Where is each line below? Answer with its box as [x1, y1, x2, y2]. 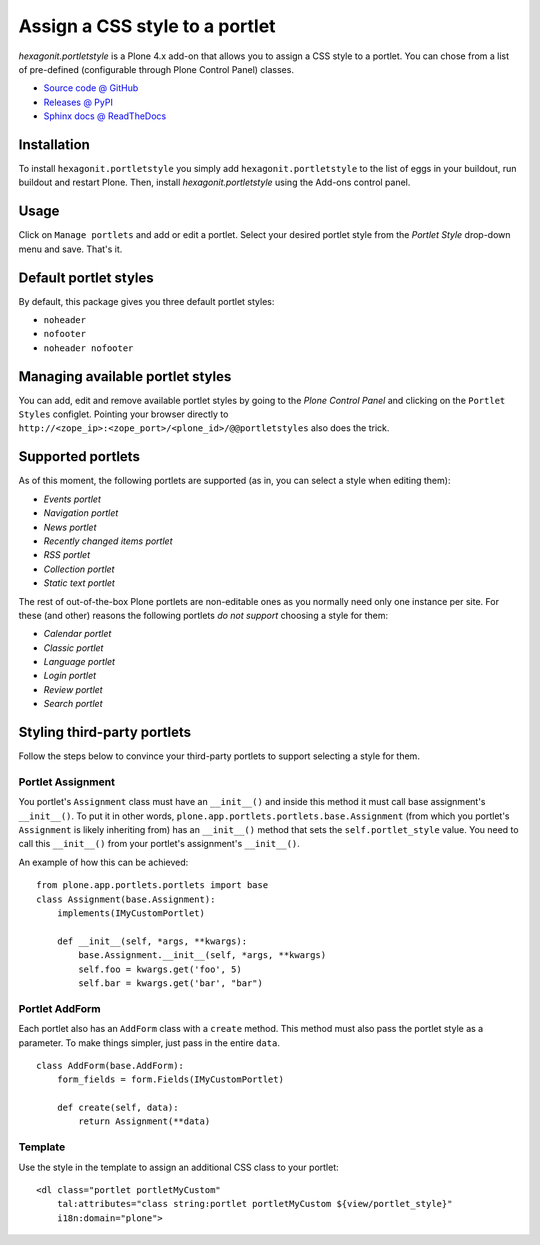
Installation [18, 136, 90, 153]
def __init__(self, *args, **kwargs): [56, 935, 248, 947]
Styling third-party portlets [18, 724, 192, 741]
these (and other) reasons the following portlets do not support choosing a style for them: [18, 609, 389, 621]
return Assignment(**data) [78, 1116, 211, 1127]
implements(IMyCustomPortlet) [56, 908, 205, 919]
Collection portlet [43, 563, 115, 575]
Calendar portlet [43, 628, 112, 640]
